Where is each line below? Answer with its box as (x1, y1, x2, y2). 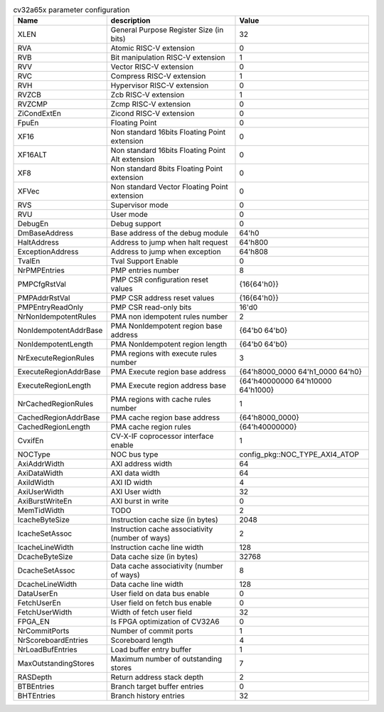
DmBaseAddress (17, 228, 74, 238)
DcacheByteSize (17, 552, 73, 562)
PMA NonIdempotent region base (110, 321, 223, 331)
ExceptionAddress (17, 247, 79, 257)
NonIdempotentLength (17, 339, 94, 349)
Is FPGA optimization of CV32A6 (110, 617, 220, 627)
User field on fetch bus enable (110, 598, 213, 608)
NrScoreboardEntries (17, 635, 89, 645)
